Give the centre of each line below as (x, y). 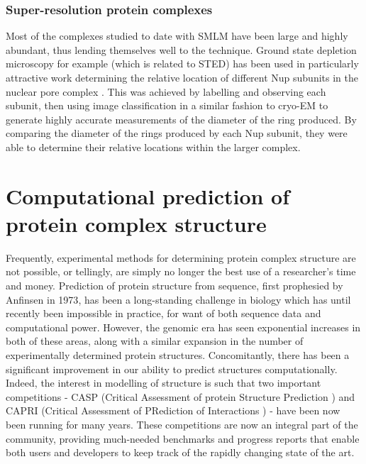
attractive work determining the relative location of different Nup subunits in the (182, 77)
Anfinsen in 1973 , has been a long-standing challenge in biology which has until (178, 299)
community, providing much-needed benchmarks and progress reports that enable (183, 438)
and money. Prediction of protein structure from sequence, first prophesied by (174, 286)
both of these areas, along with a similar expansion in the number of (155, 341)
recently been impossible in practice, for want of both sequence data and (163, 313)
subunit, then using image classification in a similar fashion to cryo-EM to (167, 105)
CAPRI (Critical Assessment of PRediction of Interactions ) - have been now (173, 410)
